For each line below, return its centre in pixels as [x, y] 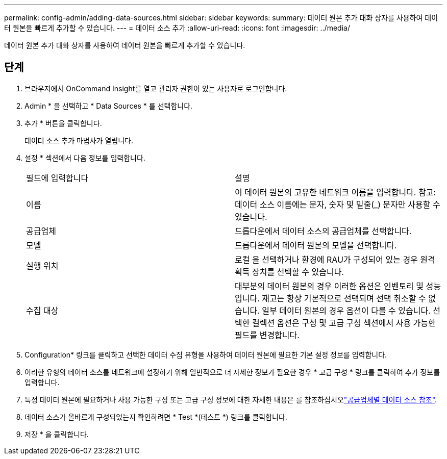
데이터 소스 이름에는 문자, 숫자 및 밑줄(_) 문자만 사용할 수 [338, 204]
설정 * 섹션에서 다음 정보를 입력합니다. [85, 158]
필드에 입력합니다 [57, 178]
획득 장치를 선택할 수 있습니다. [289, 272]
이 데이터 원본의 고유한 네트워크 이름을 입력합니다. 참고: [335, 192]
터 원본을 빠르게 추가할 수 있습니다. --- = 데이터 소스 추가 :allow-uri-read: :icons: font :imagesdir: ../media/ [177, 28]
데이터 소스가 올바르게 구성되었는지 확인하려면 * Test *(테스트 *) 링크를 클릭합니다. [156, 417]
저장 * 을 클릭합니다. [57, 434]
